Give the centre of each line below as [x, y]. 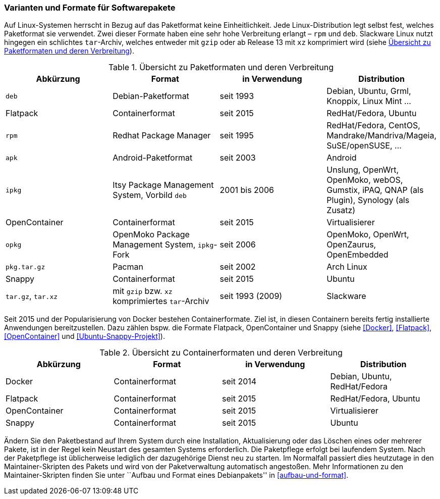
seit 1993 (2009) [251, 296]
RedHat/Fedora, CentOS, [373, 126]
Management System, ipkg [163, 245]
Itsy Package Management [163, 185]
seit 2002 [238, 267]
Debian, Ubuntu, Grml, [369, 91]
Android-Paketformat [153, 158]
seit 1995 [237, 136]
